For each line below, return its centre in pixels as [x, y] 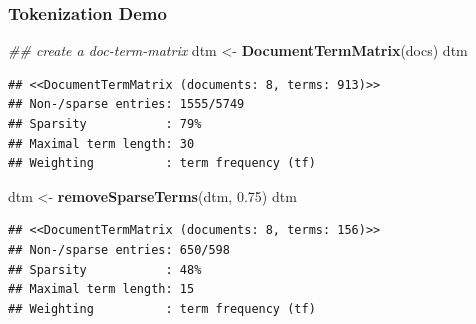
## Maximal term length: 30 [101, 143]
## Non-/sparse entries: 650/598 [119, 249]
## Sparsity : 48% [105, 269]
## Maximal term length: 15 [101, 289]
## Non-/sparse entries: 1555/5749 [126, 104]
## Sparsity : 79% [105, 124]
